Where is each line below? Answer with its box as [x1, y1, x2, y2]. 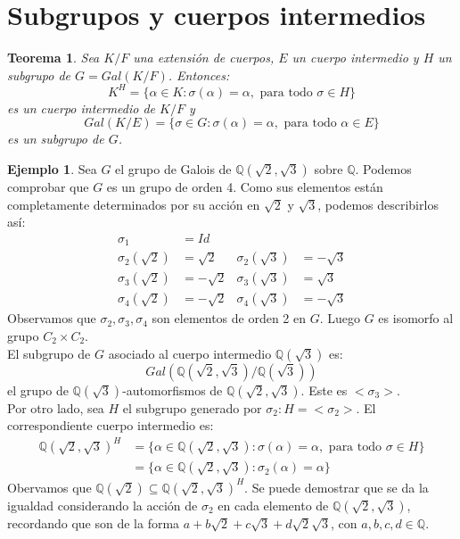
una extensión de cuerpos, [133, 48, 275, 67]
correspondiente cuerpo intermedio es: [7, 416, 214, 435]
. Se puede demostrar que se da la [244, 477, 429, 496]
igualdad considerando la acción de [7, 495, 198, 514]
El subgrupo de [7, 344, 91, 362]
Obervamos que [7, 477, 92, 496]
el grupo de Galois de [115, 160, 232, 178]
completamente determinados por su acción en [7, 195, 260, 213]
